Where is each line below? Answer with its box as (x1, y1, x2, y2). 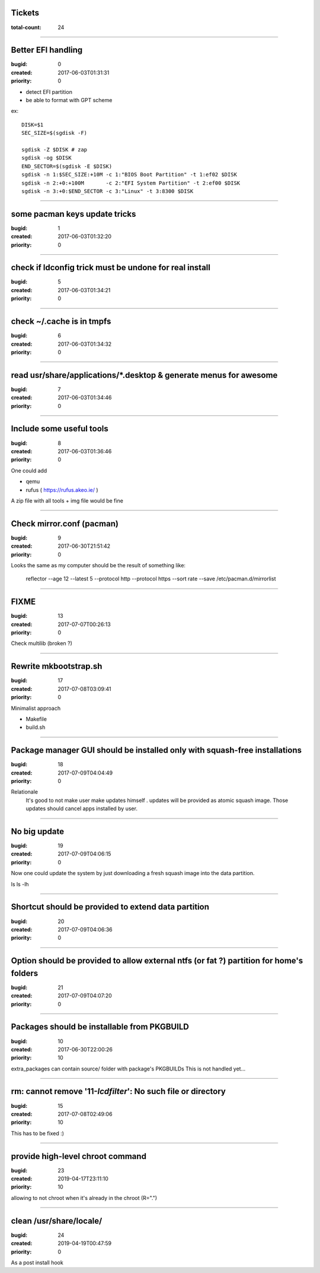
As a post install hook (11, 1259, 63, 1266)
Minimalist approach (11, 705, 61, 712)
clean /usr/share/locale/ (11, 1215, 103, 1226)
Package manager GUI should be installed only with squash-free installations (11, 746, 302, 756)
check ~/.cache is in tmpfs (11, 317, 111, 327)
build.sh (25, 724, 46, 731)
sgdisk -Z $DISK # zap (21, 146, 88, 153)
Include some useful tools (11, 424, 109, 434)
